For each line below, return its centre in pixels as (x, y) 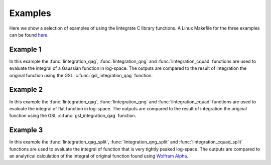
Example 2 (26, 90)
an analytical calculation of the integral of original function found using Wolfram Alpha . (99, 156)
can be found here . (29, 35)
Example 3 (26, 130)
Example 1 (25, 49)
